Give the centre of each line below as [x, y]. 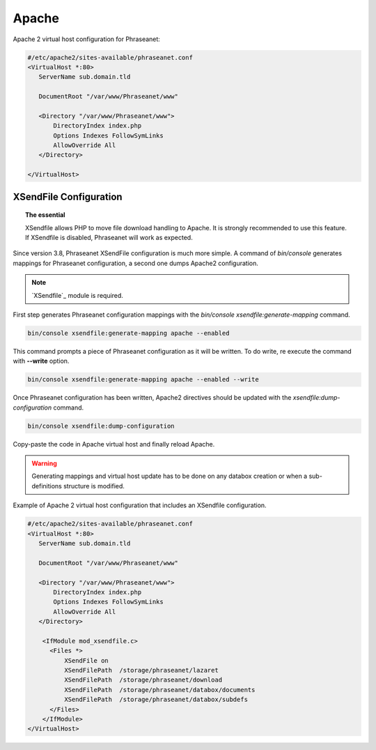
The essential [45, 215]
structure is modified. [94, 486]
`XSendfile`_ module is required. [77, 295]
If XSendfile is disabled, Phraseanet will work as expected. [109, 238]
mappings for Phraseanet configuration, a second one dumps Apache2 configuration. [136, 263]
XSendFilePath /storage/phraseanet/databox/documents [159, 690]
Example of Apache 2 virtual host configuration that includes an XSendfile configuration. [140, 505]
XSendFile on [86, 660]
